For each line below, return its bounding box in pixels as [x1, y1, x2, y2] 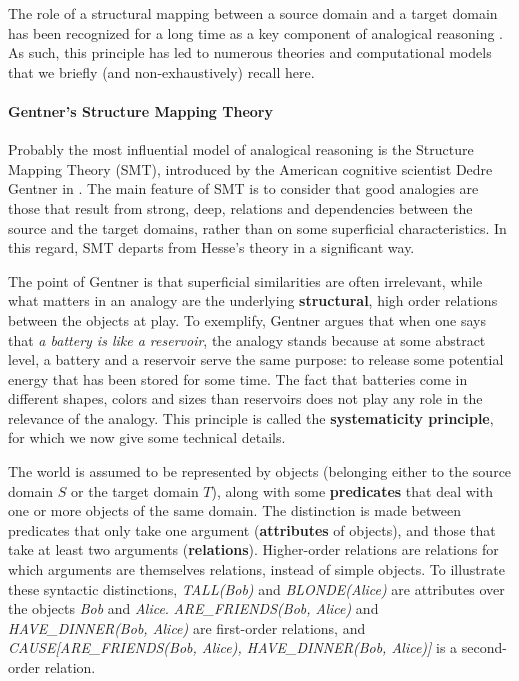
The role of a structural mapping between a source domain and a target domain [8, 3, 498, 23]
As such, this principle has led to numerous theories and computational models [8, 42, 492, 63]
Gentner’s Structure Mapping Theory [8, 100, 273, 121]
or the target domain [71, 480, 199, 501]
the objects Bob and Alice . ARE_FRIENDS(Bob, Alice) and [8, 598, 379, 619]
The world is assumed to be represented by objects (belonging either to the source [8, 461, 512, 482]
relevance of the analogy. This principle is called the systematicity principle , [8, 407, 494, 428]
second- [461, 637, 507, 658]
